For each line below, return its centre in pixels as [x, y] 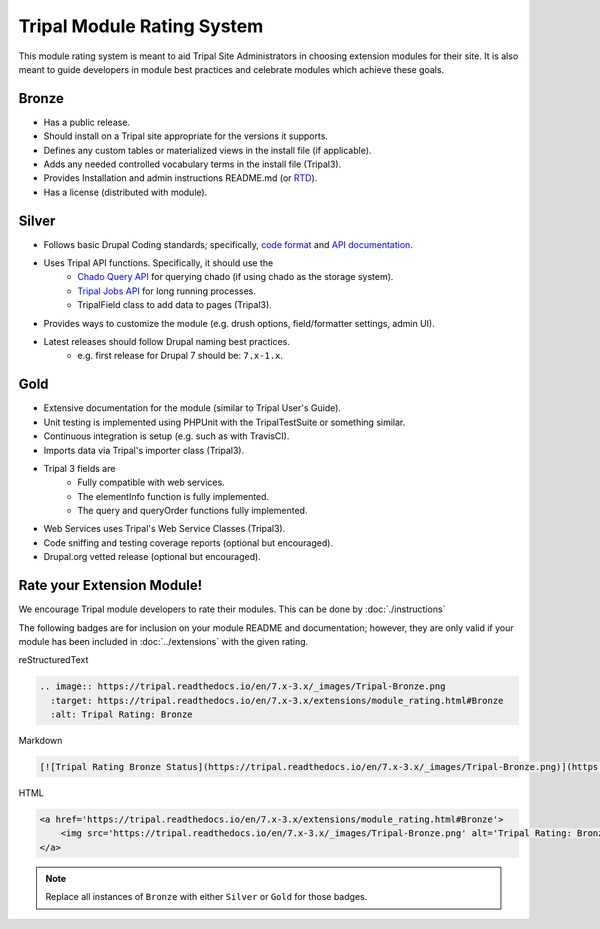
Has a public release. [86, 122]
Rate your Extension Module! [110, 585]
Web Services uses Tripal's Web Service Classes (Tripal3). [164, 529]
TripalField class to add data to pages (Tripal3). [174, 305]
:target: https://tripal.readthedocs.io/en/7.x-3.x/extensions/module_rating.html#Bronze [277, 700]
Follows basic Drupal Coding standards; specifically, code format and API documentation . [228, 244]
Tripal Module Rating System [141, 26]
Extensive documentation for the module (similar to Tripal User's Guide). [192, 408]
